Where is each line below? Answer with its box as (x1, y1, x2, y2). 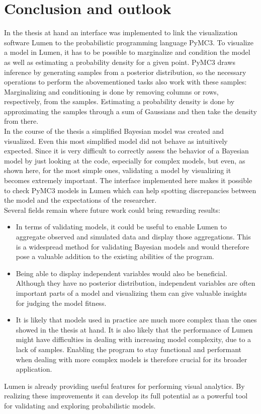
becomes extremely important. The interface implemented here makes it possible (4, 175, 252, 186)
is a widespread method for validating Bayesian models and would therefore (16, 241, 249, 252)
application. (16, 364, 52, 374)
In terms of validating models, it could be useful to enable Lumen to (16, 221, 227, 232)
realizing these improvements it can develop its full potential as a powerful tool (4, 390, 248, 401)
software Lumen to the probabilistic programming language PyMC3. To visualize (4, 37, 253, 47)
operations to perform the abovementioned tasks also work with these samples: (4, 76, 247, 87)
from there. (4, 116, 39, 126)
